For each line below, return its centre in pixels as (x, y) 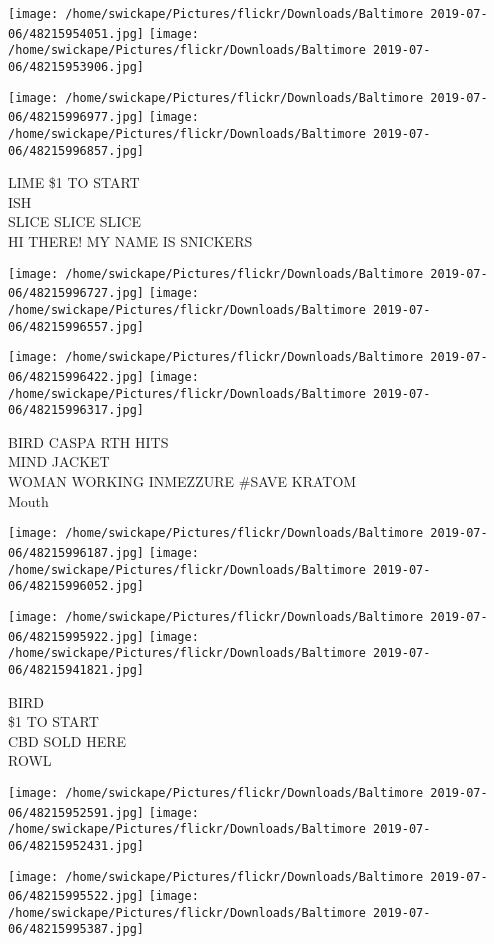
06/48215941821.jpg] (76, 669)
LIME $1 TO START (74, 182)
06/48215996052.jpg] (76, 586)
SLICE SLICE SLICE (75, 221)
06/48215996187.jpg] (76, 552)
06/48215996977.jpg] (76, 117)
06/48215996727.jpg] (76, 293)
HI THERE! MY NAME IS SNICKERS (130, 241)
